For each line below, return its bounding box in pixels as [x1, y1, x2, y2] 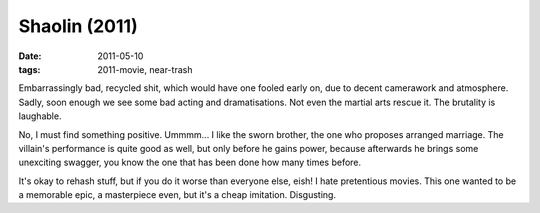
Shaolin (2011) [18, 15, 139, 37]
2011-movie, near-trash [97, 63, 193, 75]
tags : [18, 63, 41, 75]
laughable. [18, 110, 62, 122]
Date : [18, 50, 42, 62]
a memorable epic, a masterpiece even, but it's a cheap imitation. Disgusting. [18, 189, 337, 201]
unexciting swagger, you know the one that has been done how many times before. [18, 156, 362, 169]
